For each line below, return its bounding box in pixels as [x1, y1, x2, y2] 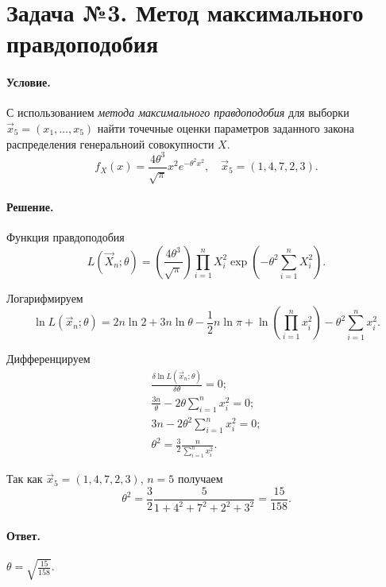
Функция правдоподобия [6, 229, 125, 245]
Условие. [6, 74, 51, 91]
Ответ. [6, 527, 41, 543]
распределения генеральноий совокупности [6, 135, 214, 152]
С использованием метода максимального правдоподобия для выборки [6, 104, 349, 121]
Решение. [6, 199, 54, 215]
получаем [177, 470, 223, 487]
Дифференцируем [6, 350, 91, 367]
